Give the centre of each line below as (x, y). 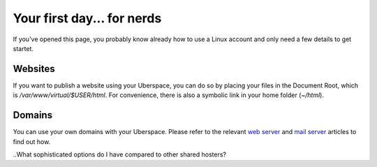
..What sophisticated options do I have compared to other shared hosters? (120, 154)
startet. (23, 48)
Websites (34, 69)
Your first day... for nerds (87, 18)
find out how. (32, 141)
